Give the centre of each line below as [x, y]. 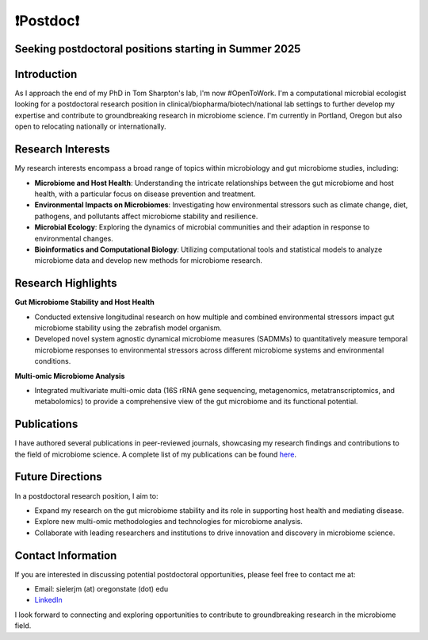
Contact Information [66, 555]
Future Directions [58, 477]
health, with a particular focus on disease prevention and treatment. [145, 194]
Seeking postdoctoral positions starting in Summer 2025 [158, 49]
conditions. [53, 361]
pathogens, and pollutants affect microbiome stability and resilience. [146, 216]
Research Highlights [66, 283]
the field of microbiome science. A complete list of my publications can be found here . [156, 454]
